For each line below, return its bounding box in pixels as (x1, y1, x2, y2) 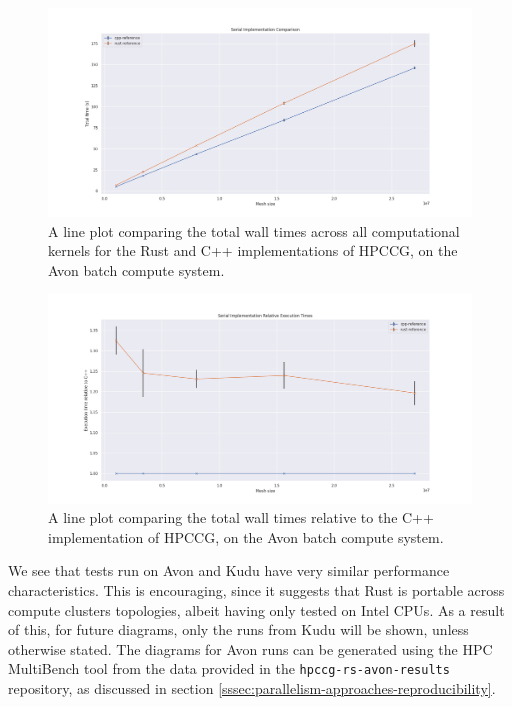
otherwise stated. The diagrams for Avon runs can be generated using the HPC (8, 638, 493, 659)
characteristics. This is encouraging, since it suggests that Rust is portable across (8, 579, 505, 600)
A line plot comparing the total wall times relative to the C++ (48, 507, 434, 528)
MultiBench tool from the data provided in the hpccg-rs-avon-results (8, 658, 450, 679)
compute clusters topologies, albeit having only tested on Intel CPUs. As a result (8, 599, 505, 620)
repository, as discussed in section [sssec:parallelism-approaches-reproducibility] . (8, 677, 496, 698)
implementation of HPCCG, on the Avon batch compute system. (48, 526, 444, 547)
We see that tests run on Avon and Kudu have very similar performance (8, 560, 450, 581)
